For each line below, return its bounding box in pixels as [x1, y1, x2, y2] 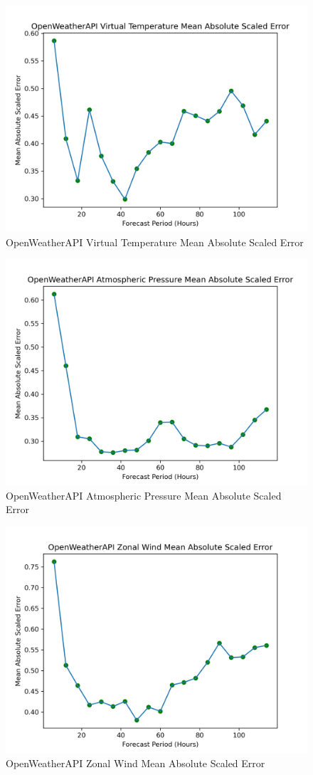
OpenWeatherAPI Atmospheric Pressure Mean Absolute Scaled [6, 487, 282, 502]
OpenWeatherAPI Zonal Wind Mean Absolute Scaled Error [6, 755, 265, 770]
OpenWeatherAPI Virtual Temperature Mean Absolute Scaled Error [6, 234, 304, 249]
